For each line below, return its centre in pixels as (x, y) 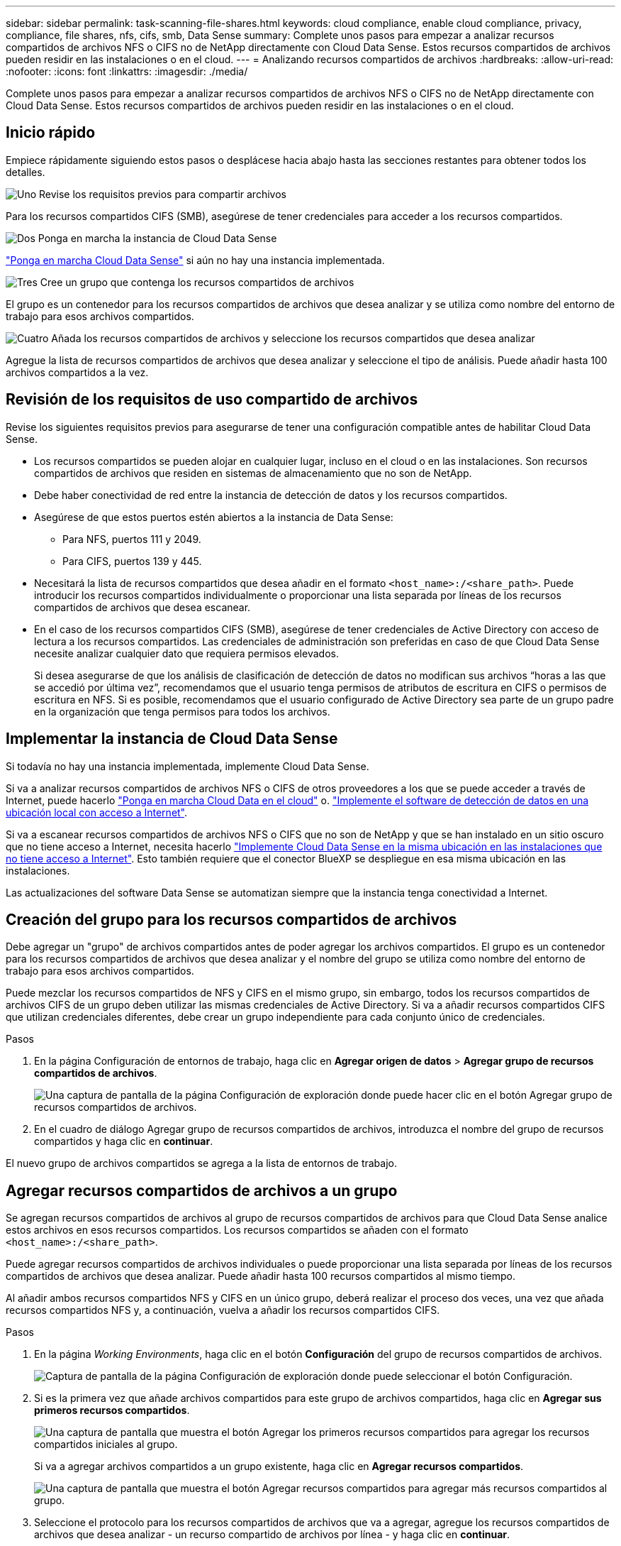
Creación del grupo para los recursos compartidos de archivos (231, 919)
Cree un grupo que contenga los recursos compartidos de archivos (197, 282)
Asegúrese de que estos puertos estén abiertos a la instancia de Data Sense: (214, 517)
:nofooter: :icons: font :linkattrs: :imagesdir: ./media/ (127, 71)
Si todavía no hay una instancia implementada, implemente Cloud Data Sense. (188, 766)
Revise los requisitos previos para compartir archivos (163, 194)
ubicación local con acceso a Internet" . (97, 812)
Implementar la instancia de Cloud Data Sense (172, 739)
